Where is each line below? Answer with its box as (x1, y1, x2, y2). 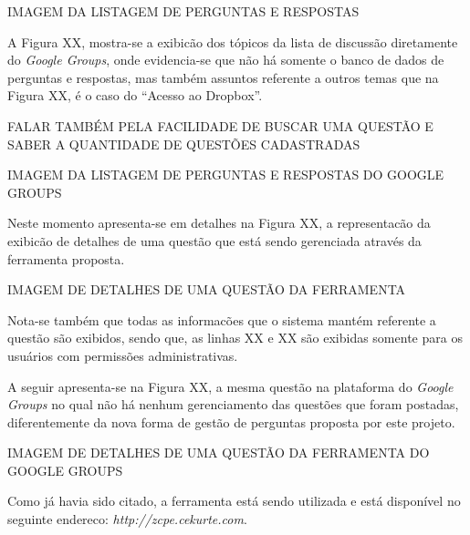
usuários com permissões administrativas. (7, 345, 238, 365)
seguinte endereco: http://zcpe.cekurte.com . (7, 509, 247, 529)
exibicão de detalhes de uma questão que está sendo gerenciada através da (7, 231, 422, 250)
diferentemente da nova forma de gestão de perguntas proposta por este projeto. (7, 412, 455, 431)
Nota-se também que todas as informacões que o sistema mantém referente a (7, 310, 436, 329)
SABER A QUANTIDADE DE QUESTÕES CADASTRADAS (7, 134, 360, 153)
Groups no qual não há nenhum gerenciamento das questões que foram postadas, (7, 395, 459, 414)
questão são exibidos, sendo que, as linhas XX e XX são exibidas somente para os (7, 328, 463, 347)
